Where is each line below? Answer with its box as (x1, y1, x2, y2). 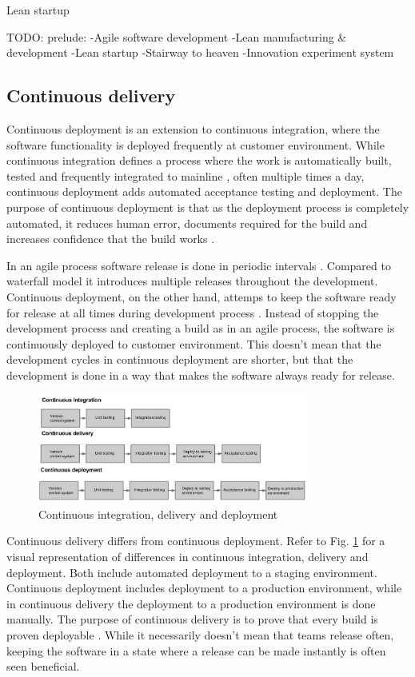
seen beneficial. (6, 658, 80, 675)
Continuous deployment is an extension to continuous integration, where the (6, 120, 380, 137)
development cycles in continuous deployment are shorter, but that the (6, 351, 353, 368)
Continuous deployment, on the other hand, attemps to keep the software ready (6, 288, 397, 305)
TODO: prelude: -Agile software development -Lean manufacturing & (6, 28, 347, 45)
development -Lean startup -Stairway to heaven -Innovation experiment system (6, 44, 394, 61)
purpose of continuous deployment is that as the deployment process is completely (6, 198, 409, 215)
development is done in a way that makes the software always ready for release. (6, 366, 395, 383)
